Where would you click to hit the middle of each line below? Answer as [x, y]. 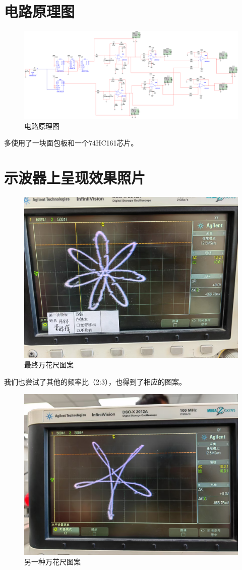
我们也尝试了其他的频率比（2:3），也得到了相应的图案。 [95, 382]
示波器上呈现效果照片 [75, 177]
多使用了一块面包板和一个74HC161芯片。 [71, 143]
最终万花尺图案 [49, 365]
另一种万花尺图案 [52, 562]
